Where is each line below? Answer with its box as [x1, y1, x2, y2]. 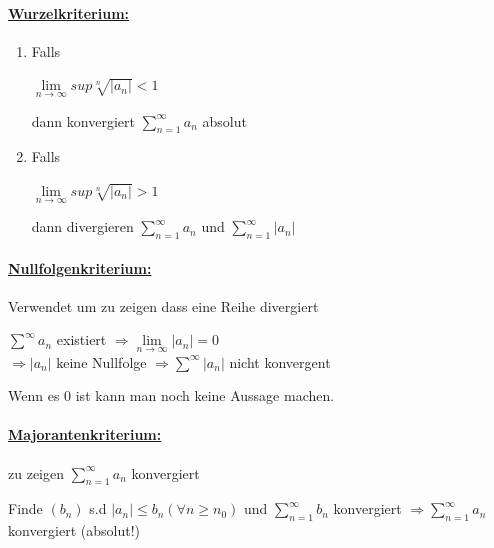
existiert [56, 329, 107, 350]
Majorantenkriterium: [8, 424, 162, 445]
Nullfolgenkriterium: [8, 257, 152, 278]
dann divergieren [31, 216, 134, 237]
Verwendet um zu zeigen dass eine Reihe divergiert [8, 295, 319, 316]
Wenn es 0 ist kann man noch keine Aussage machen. [8, 385, 335, 406]
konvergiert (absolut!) [8, 520, 141, 541]
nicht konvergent [229, 351, 331, 372]
